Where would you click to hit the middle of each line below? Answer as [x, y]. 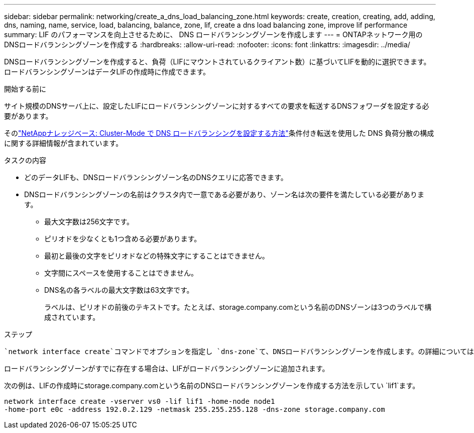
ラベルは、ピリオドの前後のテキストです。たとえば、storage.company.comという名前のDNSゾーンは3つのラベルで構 [238, 307]
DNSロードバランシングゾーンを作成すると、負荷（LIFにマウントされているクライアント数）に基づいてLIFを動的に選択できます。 [217, 62]
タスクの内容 [25, 160]
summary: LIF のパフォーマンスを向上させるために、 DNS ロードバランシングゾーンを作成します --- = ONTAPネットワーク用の [213, 34]
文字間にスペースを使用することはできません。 [121, 273]
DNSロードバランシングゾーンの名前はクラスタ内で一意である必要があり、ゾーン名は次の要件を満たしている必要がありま [224, 194]
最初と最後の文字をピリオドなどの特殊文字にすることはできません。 [157, 256]
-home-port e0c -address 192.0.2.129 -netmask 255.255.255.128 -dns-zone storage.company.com [195, 409]
